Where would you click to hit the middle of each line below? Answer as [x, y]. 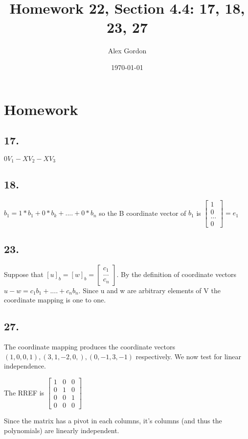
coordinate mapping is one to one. [55, 300]
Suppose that [24, 274]
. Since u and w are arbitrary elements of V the [149, 290]
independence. [25, 366]
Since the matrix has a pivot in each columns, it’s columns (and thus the [113, 421]
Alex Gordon [127, 51]
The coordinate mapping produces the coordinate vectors [90, 347]
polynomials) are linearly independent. [62, 430]
